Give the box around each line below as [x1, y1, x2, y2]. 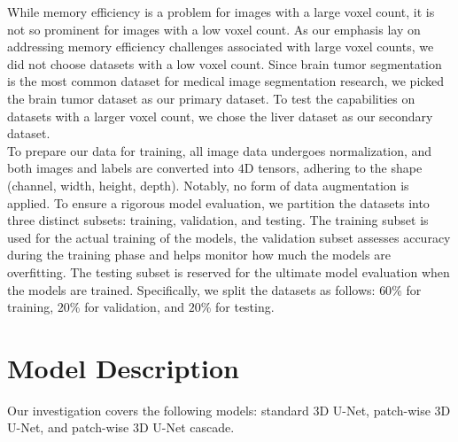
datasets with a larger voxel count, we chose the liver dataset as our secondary [7, 106, 433, 125]
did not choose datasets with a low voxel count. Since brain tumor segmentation [7, 54, 442, 73]
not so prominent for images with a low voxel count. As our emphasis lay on [7, 19, 421, 38]
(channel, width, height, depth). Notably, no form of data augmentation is [7, 175, 409, 194]
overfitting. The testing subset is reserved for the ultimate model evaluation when [7, 262, 450, 281]
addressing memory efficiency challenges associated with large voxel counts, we [7, 37, 434, 56]
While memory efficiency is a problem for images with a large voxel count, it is [7, 3, 435, 20]
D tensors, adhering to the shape [244, 159, 423, 177]
